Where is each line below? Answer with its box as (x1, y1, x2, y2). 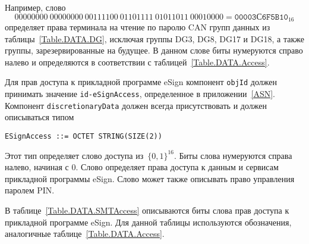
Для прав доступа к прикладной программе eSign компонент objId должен (5, 76, 277, 88)
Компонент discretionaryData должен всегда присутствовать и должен (5, 99, 267, 111)
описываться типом (5, 111, 74, 123)
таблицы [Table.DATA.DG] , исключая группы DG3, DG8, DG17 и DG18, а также (5, 32, 304, 45)
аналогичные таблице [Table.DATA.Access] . (5, 227, 165, 240)
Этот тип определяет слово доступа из (5, 149, 144, 161)
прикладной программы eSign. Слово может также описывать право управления (5, 172, 295, 184)
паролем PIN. (5, 184, 55, 196)
